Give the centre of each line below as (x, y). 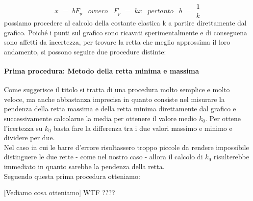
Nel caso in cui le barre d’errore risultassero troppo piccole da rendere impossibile (126, 147)
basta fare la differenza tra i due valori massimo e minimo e (143, 128)
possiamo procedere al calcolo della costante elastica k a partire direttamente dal (125, 23)
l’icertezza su (23, 128)
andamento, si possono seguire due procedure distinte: (85, 51)
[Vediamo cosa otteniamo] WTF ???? (60, 192)
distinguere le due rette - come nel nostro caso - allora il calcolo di (103, 157)
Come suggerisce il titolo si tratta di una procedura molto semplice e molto (117, 89)
